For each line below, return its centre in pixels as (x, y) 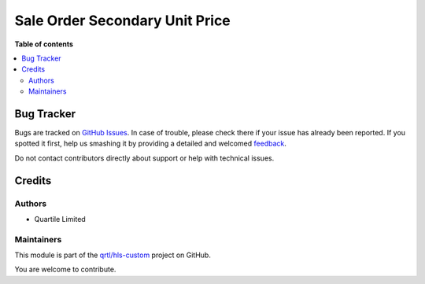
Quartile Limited (60, 219)
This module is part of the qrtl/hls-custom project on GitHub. (113, 255)
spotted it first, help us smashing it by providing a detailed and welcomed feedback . (151, 144)
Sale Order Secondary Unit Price (123, 20)
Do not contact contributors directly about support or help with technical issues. (144, 158)
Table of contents (44, 44)
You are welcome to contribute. (65, 269)
